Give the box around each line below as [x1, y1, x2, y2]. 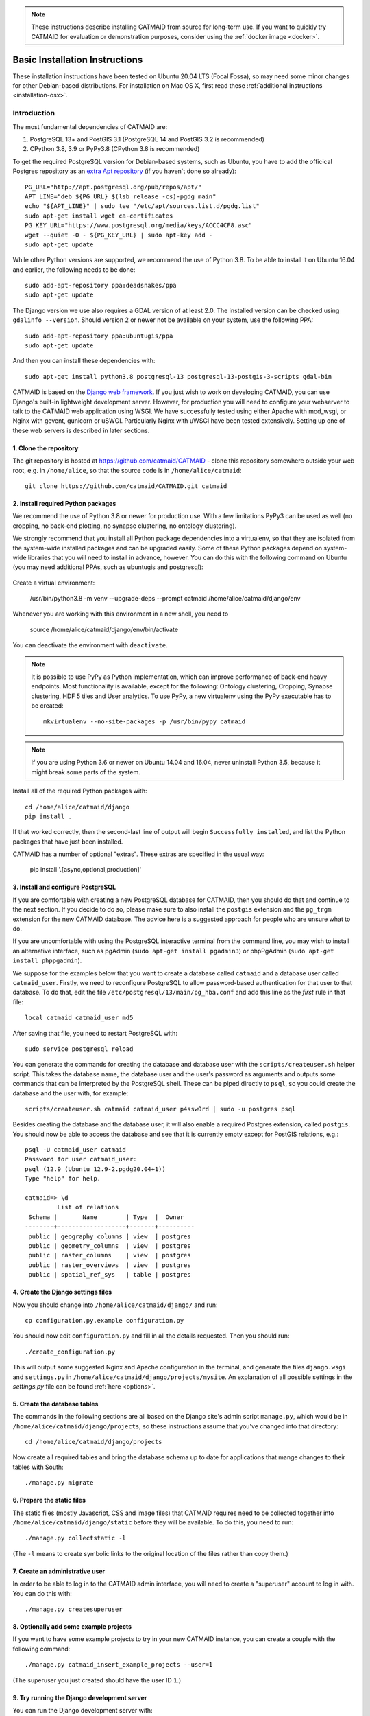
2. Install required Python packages [12, 499, 116, 507]
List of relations [57, 1203, 119, 1211]
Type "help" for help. [25, 1174, 101, 1183]
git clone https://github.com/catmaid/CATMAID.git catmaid [25, 482, 227, 490]
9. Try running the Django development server [12, 1693, 147, 1702]
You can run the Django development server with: [12, 1706, 153, 1714]
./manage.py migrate [25, 1479, 94, 1487]
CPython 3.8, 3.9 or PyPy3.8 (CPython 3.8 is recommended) [29, 145, 200, 153]
